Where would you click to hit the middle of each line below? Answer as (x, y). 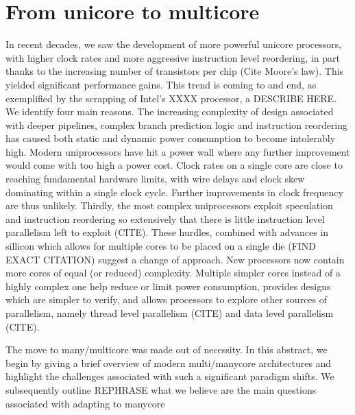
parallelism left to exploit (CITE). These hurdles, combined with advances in (167, 232)
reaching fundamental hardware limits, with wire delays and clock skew (155, 179)
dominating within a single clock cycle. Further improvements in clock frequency (174, 192)
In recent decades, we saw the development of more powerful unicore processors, (174, 44)
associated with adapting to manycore (85, 403)
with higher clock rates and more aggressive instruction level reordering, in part (173, 57)
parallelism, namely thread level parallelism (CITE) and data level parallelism (170, 313)
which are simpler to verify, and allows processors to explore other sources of (167, 299)
